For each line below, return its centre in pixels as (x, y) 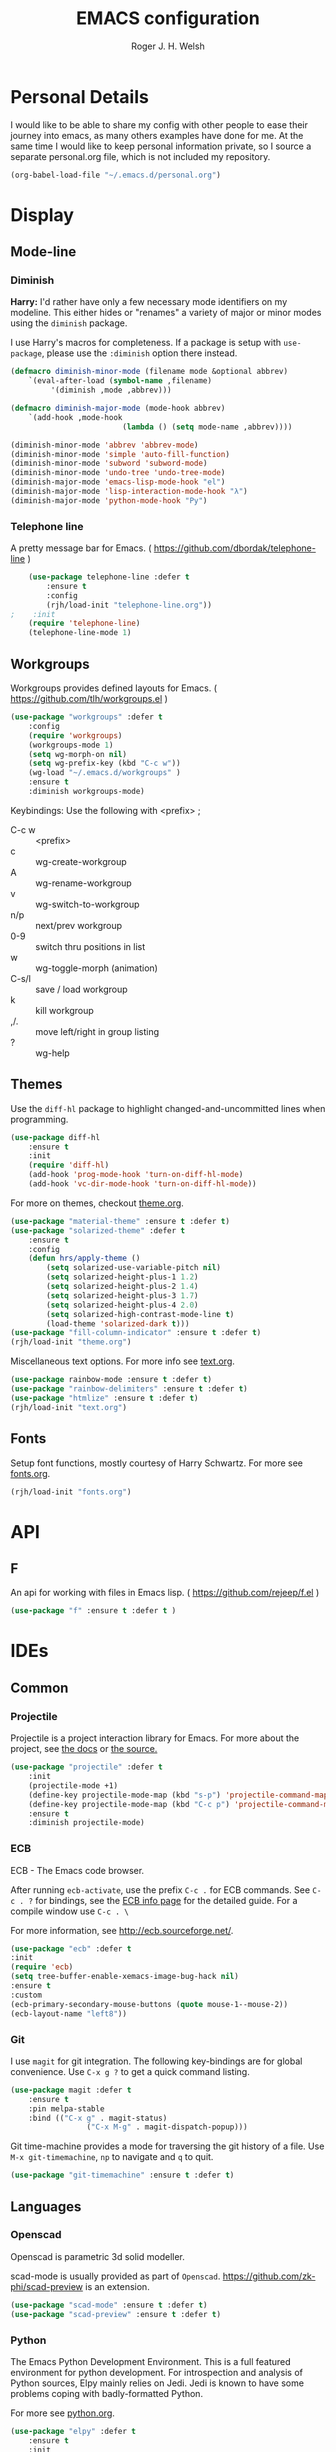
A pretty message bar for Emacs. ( (81, 548)
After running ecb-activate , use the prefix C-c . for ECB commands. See (160, 1889)
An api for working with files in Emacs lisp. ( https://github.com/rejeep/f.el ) (165, 1593)
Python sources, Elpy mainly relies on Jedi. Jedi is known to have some (157, 2383)
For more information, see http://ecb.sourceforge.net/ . (122, 1930)
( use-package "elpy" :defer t (73, 2431)
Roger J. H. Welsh (168, 46)
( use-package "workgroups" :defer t (86, 717)
